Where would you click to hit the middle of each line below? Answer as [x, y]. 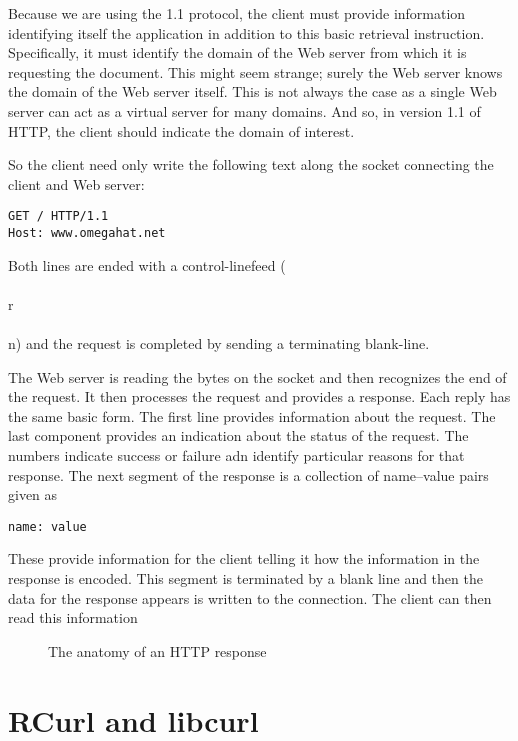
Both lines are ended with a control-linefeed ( [147, 264]
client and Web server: [76, 183]
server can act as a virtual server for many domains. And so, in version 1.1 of [244, 110]
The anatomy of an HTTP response [157, 650]
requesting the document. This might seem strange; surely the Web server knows [255, 71]
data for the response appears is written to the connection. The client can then [250, 597]
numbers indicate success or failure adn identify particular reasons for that [236, 455]
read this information [73, 617]
